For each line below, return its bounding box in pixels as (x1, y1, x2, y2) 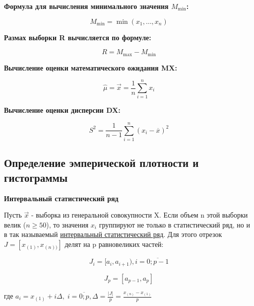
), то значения (46, 219, 89, 229)
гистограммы (4, 169, 68, 185)
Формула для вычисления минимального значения (4, 1, 169, 11)
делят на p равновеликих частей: (64, 239, 164, 249)
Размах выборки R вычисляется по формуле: (4, 32, 151, 42)
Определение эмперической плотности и (4, 155, 199, 170)
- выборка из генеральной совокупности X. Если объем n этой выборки (31, 210, 248, 220)
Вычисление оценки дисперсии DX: (4, 105, 121, 115)
